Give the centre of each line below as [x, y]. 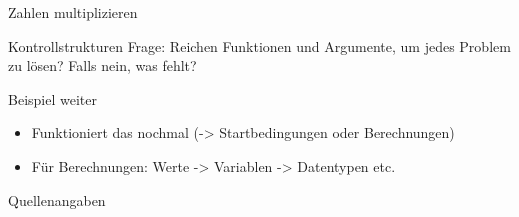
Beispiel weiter [52, 98]
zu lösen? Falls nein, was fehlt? [102, 65]
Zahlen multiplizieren [73, 12]
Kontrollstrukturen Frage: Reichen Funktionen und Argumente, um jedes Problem [259, 45]
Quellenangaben [57, 199]
